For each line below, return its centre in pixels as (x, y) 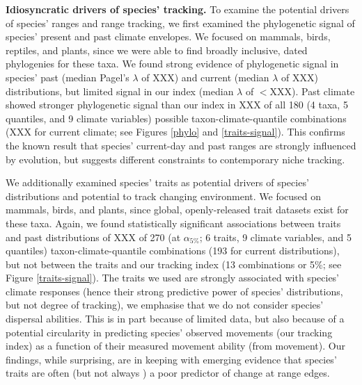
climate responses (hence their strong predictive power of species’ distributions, (174, 291)
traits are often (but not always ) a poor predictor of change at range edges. (168, 373)
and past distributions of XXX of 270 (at (93, 237)
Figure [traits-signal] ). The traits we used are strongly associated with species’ (173, 278)
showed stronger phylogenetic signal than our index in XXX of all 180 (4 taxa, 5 (177, 105)
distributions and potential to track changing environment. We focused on (164, 196)
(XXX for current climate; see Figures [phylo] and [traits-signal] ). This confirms (175, 132)
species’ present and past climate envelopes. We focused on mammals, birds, (168, 36)
